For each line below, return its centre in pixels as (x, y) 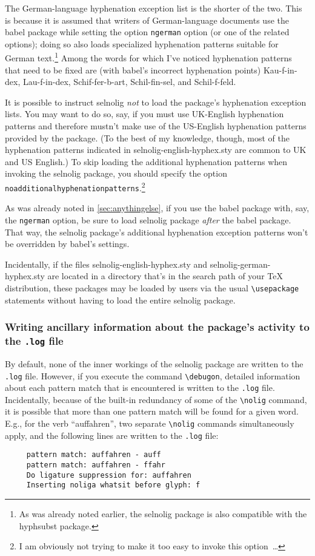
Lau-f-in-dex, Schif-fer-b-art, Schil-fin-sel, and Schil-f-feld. (129, 82)
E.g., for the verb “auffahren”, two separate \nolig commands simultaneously (150, 423)
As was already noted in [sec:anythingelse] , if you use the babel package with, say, (157, 208)
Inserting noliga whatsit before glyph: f (113, 485)
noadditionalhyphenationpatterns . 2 (75, 187)
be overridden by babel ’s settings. (67, 244)
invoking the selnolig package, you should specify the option (116, 173)
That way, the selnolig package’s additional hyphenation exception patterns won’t (157, 232)
